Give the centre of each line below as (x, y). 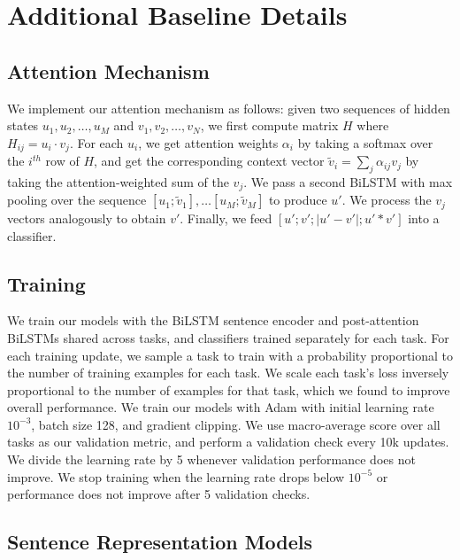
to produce (298, 200)
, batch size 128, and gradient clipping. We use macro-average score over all (236, 424)
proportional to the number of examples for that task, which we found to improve (229, 389)
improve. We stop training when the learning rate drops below (176, 476)
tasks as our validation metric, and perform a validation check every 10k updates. (228, 442)
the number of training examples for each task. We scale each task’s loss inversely (228, 373)
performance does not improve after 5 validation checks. (159, 494)
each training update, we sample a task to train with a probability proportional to (230, 355)
